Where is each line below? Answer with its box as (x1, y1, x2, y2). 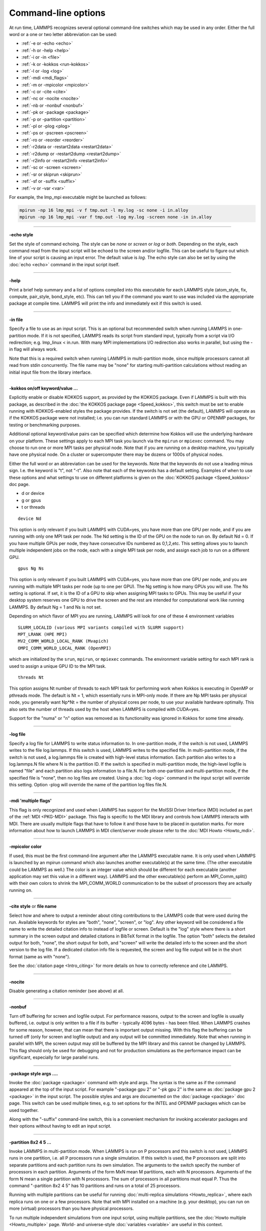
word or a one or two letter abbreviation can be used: (9, 31, 118, 37)
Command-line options (9, 7, 106, 18)
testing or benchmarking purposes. (9, 421, 81, 428)
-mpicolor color (9, 843, 42, 849)
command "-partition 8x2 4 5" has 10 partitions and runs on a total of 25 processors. (9, 1183, 181, 1189)
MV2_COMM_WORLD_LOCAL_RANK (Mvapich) (18, 638, 109, 644)
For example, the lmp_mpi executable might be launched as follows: (9, 194, 147, 200)
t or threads (21, 504, 45, 510)
